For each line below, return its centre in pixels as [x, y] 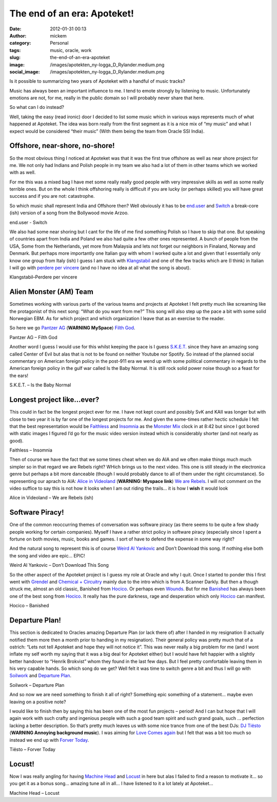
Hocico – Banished [29, 606]
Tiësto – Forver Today [33, 749]
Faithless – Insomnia [31, 450]
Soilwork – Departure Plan [37, 685]
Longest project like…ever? [54, 400]
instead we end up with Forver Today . [49, 740]
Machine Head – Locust [35, 793]
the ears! [19, 376]
